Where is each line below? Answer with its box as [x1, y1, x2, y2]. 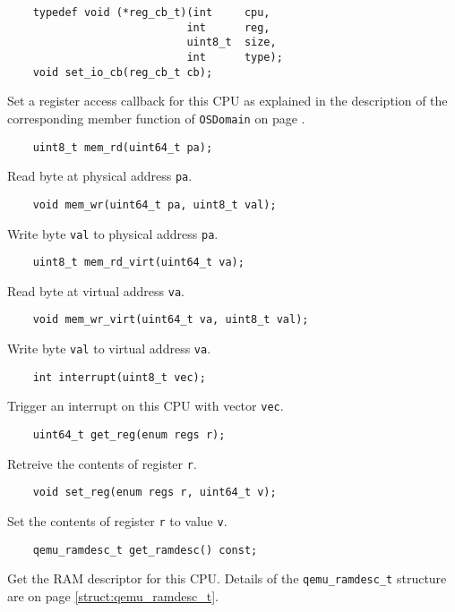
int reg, [186, 21, 270, 34]
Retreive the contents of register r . [7, 454, 197, 472]
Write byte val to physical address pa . [7, 224, 219, 242]
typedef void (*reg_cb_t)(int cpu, [32, 6, 270, 19]
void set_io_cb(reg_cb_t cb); [32, 65, 213, 79]
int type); [186, 50, 283, 64]
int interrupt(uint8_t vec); [32, 370, 206, 384]
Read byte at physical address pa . [7, 166, 193, 185]
